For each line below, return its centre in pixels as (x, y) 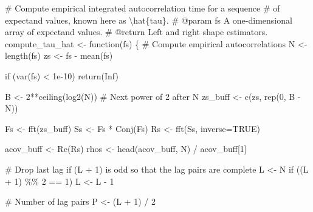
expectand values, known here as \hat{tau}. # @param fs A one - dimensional (149, 20)
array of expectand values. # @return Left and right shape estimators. (136, 32)
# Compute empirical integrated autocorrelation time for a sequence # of (143, 8)
